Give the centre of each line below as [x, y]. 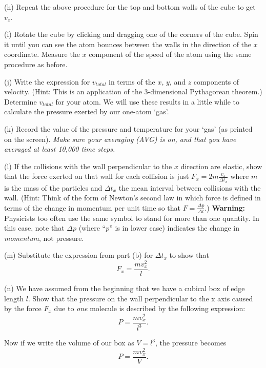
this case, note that [34, 228]
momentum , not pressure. [44, 238]
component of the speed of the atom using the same [170, 54]
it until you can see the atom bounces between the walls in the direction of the [128, 44]
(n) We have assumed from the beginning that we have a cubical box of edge [125, 288]
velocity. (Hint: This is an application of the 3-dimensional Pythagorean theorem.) [133, 91]
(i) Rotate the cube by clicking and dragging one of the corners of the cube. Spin [131, 34]
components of [216, 81]
